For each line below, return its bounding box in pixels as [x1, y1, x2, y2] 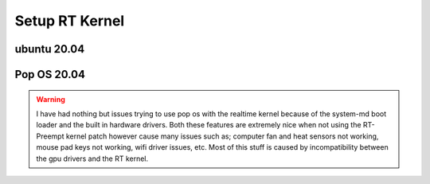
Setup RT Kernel [14, 12, 125, 29]
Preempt [36, 131, 64, 141]
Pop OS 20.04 [14, 68, 85, 81]
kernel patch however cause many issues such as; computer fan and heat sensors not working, [65, 131, 379, 141]
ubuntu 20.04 [14, 42, 85, 56]
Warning [36, 94, 65, 104]
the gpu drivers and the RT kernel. [36, 154, 149, 163]
